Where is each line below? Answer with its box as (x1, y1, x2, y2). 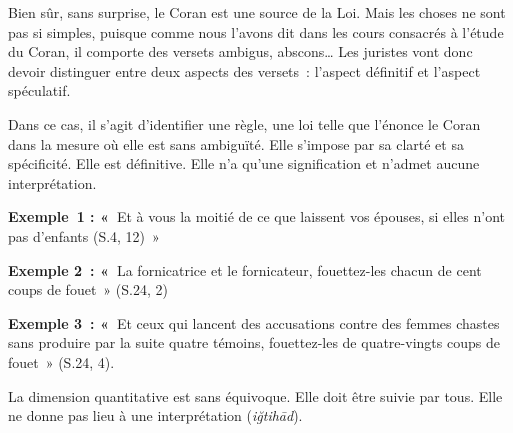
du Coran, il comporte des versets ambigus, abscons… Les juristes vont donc (8, 41, 473, 62)
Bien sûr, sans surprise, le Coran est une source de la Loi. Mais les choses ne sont (8, 2, 506, 22)
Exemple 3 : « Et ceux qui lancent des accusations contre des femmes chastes (8, 312, 500, 333)
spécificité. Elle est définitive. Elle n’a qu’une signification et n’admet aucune (8, 153, 480, 174)
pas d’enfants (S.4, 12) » (8, 225, 160, 246)
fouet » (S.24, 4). (8, 351, 115, 372)
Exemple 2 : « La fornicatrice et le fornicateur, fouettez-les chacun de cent (8, 259, 482, 280)
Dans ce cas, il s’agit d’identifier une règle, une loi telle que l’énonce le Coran (8, 113, 481, 134)
